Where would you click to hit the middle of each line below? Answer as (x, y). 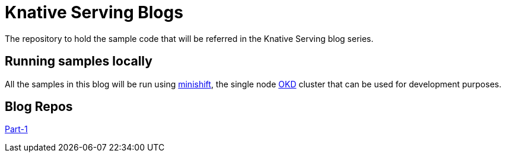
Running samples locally (79, 61)
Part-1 (16, 129)
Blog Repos (39, 107)
